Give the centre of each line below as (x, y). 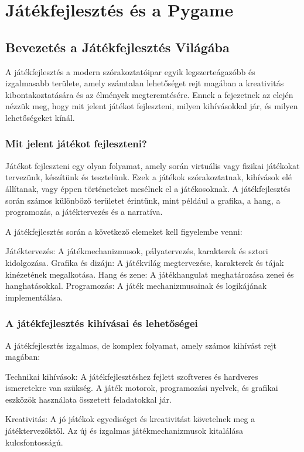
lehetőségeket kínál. (40, 117)
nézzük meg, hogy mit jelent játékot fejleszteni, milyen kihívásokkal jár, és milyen (152, 106)
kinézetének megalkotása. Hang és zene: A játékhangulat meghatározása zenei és (150, 274)
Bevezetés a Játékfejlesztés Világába (117, 47)
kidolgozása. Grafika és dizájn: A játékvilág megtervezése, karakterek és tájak (145, 262)
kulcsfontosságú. (34, 442)
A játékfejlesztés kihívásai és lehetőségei (102, 323)
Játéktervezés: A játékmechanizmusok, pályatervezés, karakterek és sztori (137, 251)
